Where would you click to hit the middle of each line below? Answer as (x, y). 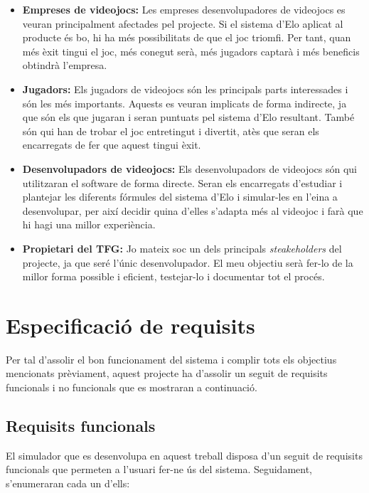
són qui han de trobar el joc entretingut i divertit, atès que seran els (171, 131)
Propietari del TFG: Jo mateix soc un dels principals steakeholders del (182, 248)
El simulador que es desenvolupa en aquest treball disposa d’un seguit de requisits (184, 455)
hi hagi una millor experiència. (89, 224)
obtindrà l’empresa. (65, 65)
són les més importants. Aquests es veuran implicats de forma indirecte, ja (184, 103)
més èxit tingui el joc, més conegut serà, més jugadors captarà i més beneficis (191, 51)
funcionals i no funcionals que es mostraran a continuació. (132, 387)
